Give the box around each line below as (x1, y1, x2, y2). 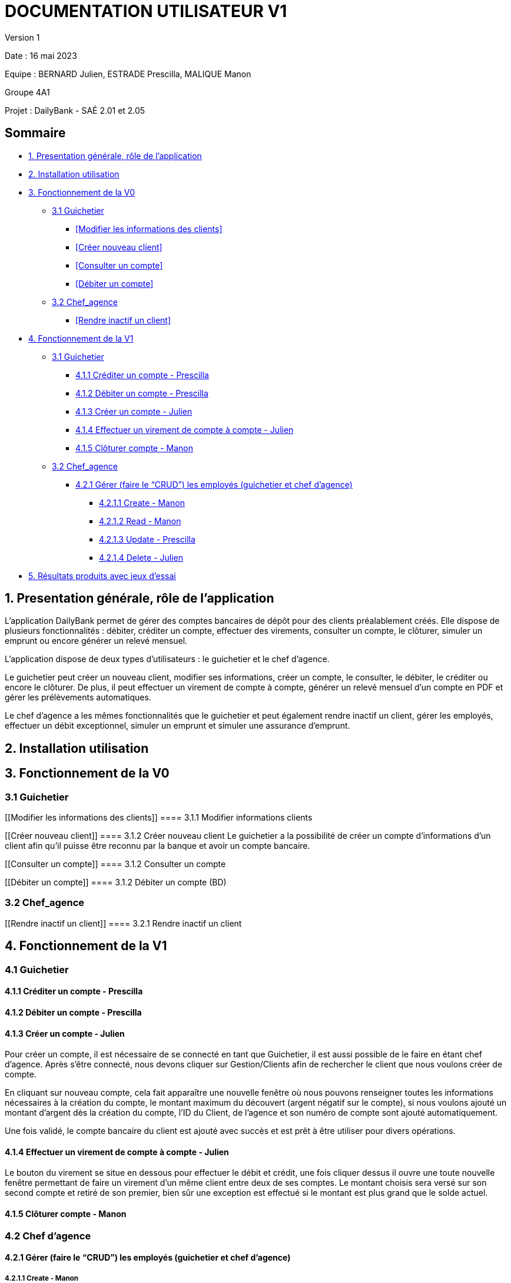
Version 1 (5, 32, 40, 42)
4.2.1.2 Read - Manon (99, 515, 181, 526)
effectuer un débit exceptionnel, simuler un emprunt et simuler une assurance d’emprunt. (5, 720, 350, 731)
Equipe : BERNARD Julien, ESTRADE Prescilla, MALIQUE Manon (5, 68, 251, 79)
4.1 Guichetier (5, 963, 69, 976)
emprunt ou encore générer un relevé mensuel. (5, 636, 188, 646)
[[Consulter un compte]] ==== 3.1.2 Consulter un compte (5, 859, 226, 869)
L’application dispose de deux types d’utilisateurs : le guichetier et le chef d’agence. (5, 654, 330, 664)
